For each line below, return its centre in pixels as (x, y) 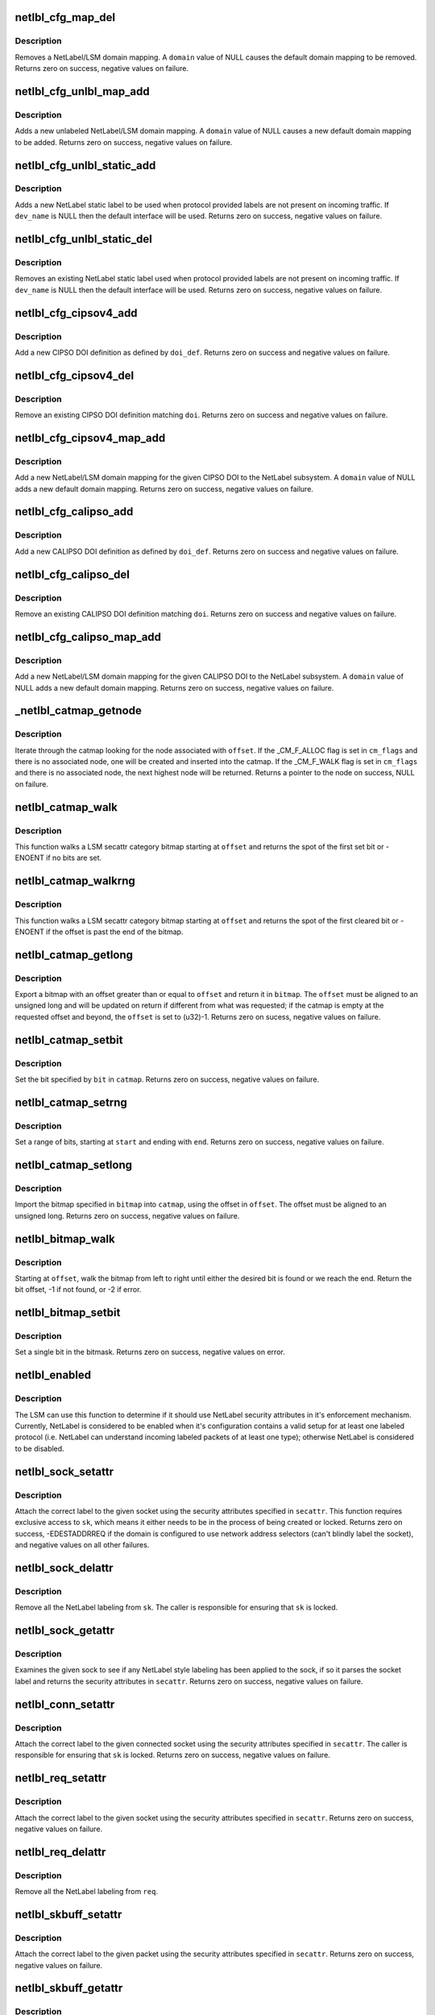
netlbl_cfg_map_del (65, 17)
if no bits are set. (74, 858)
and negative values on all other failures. (82, 1545)
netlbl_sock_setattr (64, 1471)
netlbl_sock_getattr (64, 1631)
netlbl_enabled (53, 1375)
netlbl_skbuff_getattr (69, 1988)
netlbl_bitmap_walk (65, 1238)
